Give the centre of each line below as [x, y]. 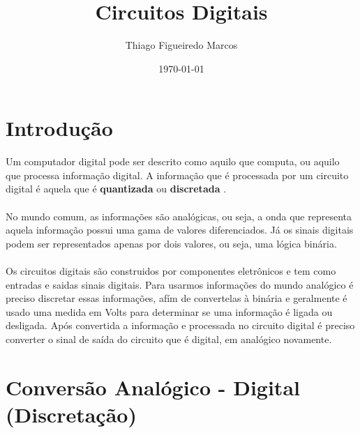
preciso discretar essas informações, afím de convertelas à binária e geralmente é [177, 298]
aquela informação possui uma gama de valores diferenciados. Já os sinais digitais [180, 230]
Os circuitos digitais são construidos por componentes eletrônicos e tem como [171, 271]
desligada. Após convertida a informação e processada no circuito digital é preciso [180, 325]
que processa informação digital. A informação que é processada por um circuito [177, 175]
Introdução [59, 128]
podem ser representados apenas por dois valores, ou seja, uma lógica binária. [171, 243]
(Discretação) [71, 414]
